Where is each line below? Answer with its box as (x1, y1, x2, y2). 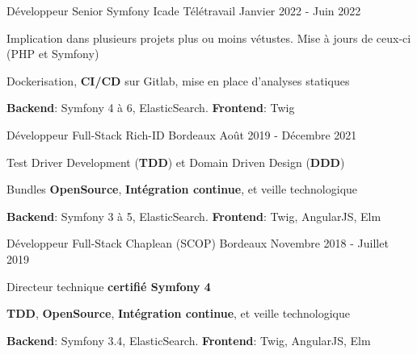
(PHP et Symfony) (6, 45, 99, 62)
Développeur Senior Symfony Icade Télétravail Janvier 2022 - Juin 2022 (6, 2, 361, 19)
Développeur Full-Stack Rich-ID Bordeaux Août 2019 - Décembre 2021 (6, 126, 357, 143)
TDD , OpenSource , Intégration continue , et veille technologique (6, 305, 350, 322)
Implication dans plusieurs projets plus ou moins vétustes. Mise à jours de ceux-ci (6, 29, 411, 46)
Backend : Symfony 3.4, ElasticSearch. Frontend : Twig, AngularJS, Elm (6, 331, 371, 348)
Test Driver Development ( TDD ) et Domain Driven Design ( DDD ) (6, 153, 345, 170)
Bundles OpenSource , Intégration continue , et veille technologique (6, 181, 358, 198)
